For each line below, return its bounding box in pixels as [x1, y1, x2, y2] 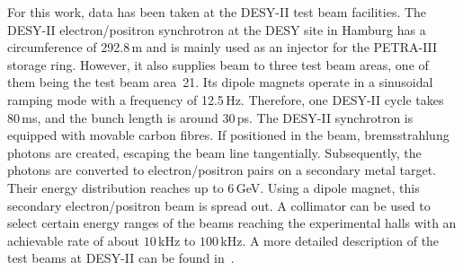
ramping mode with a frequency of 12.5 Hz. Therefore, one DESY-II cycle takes [7, 90, 444, 109]
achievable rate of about [7, 231, 140, 249]
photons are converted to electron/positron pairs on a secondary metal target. [7, 161, 436, 179]
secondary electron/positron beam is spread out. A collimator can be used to [7, 196, 431, 214]
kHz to [158, 231, 196, 249]
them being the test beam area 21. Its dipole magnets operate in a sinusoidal [7, 73, 433, 91]
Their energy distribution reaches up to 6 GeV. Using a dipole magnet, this [7, 178, 420, 196]
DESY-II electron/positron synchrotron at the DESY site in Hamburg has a [7, 20, 426, 39]
